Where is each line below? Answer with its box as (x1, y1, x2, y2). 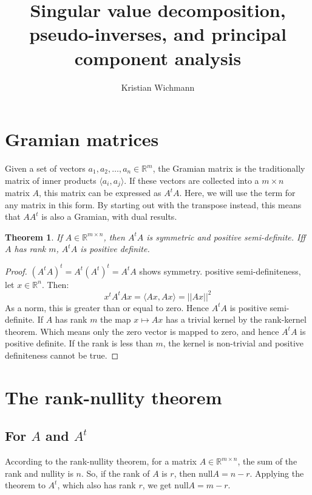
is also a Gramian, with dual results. (41, 210, 177, 223)
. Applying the (249, 466, 304, 479)
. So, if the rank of (81, 466, 150, 479)
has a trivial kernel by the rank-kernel (165, 313, 307, 326)
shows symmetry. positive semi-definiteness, (139, 264, 301, 277)
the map (100, 313, 131, 326)
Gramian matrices (5, 127, 159, 152)
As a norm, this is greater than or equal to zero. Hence (5, 301, 209, 314)
